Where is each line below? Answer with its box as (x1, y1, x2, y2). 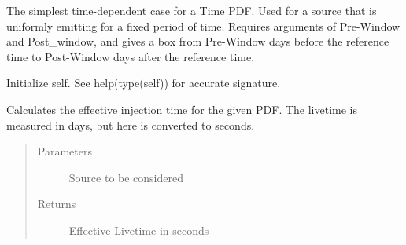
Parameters (37, 143, 92, 159)
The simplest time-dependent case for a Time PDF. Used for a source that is (6, 2, 377, 18)
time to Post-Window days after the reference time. (6, 48, 255, 64)
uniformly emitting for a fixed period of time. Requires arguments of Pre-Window (6, 17, 400, 34)
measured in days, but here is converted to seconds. (6, 116, 255, 133)
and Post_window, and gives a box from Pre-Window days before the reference (6, 33, 389, 49)
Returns (37, 196, 76, 212)
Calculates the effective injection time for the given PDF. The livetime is (6, 101, 357, 117)
